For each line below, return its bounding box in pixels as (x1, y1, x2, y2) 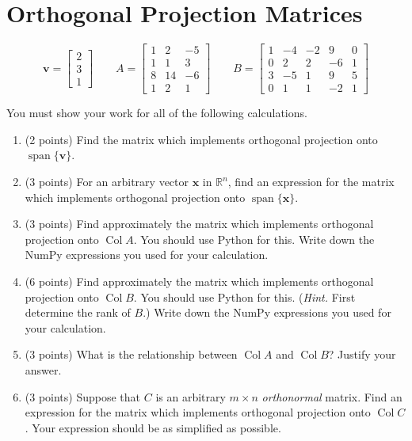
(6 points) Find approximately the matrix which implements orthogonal (25, 273, 374, 289)
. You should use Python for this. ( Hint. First (133, 288, 356, 305)
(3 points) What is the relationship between (25, 346, 238, 363)
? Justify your (328, 346, 396, 363)
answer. (25, 361, 62, 378)
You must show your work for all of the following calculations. (6, 105, 307, 121)
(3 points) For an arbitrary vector (25, 173, 189, 190)
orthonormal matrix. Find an (261, 388, 402, 405)
